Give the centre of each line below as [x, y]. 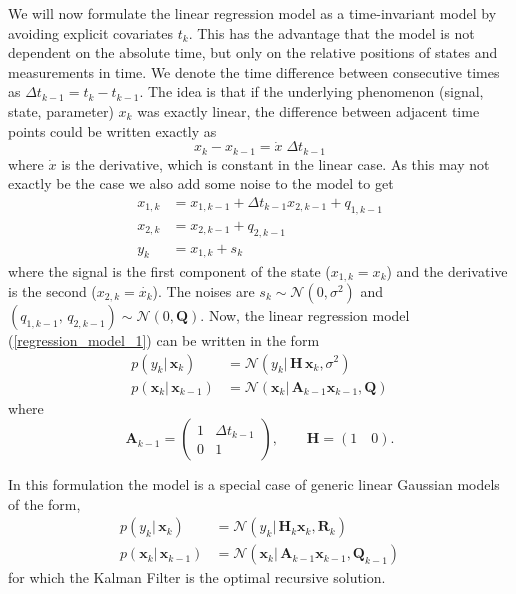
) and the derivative [447, 270]
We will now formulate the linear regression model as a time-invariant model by [252, 13]
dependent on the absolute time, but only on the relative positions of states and [253, 52]
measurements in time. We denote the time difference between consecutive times [254, 71]
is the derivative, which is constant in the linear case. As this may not [275, 163]
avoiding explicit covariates [91, 32]
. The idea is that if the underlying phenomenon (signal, [311, 91]
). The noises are [203, 290]
